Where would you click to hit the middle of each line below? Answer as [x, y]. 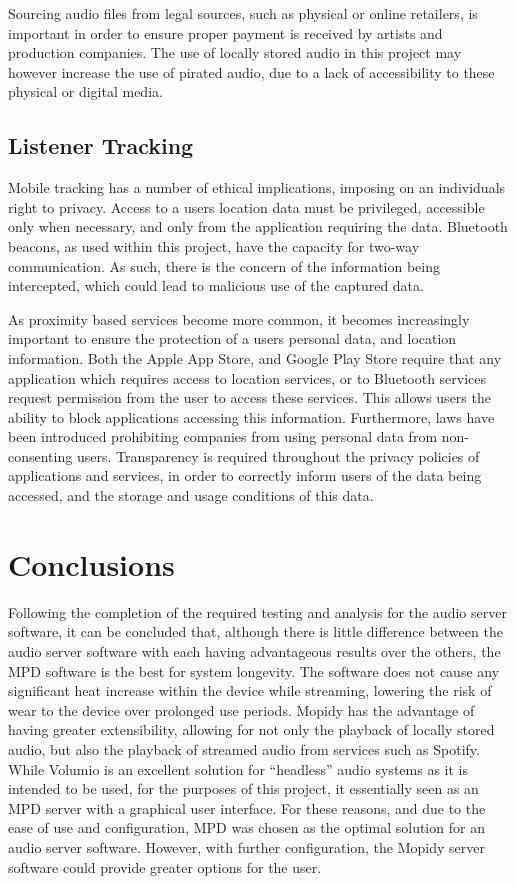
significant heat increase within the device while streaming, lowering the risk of [250, 690]
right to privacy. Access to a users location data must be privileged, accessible [246, 206]
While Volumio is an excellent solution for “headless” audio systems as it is [238, 768]
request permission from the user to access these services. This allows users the [249, 397]
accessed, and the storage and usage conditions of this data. [191, 495]
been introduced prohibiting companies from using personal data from [223, 436]
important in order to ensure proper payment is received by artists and [225, 32]
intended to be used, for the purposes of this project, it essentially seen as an [243, 788]
